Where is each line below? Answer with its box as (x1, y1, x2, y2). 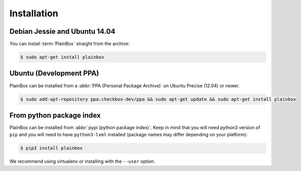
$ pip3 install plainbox (20, 145, 83, 151)
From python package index (9, 111, 101, 119)
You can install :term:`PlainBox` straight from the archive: (9, 41, 130, 47)
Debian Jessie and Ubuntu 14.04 (9, 27, 115, 36)
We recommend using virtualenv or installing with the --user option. (9, 158, 155, 164)
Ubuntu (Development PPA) (9, 69, 99, 78)
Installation (9, 8, 58, 19)
